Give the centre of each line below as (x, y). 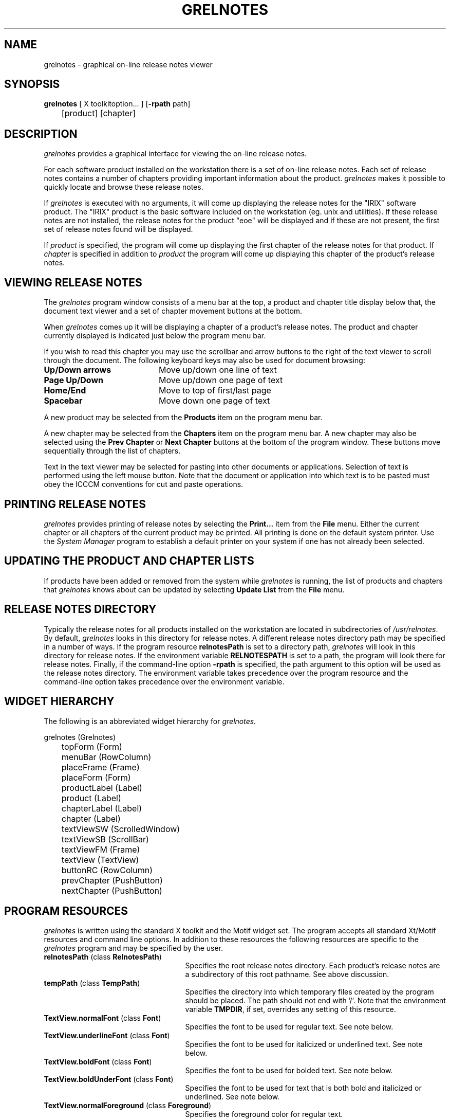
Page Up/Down (73, 380)
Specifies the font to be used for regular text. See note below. (289, 1027)
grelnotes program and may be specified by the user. (134, 948)
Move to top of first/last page (215, 391)
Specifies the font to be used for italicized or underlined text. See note (304, 1044)
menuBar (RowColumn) (106, 757)
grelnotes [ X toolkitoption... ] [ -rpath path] (117, 104)
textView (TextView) (100, 860)
